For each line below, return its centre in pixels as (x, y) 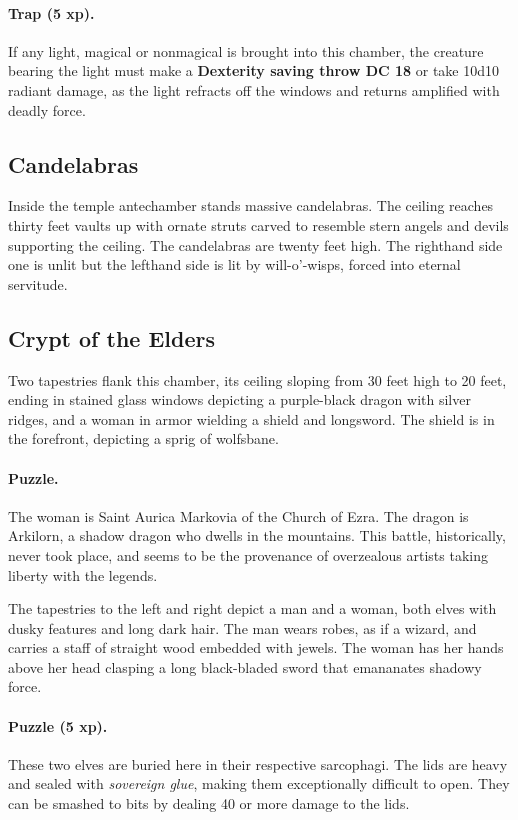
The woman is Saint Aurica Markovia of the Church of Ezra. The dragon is (238, 515)
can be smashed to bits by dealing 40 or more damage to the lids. (209, 803)
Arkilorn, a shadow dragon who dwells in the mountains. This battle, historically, (257, 535)
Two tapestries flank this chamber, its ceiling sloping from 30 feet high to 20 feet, (257, 379)
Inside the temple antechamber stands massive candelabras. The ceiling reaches (251, 205)
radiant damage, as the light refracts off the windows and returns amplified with (254, 89)
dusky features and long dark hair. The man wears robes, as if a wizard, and (242, 627)
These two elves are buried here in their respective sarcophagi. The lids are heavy (258, 763)
